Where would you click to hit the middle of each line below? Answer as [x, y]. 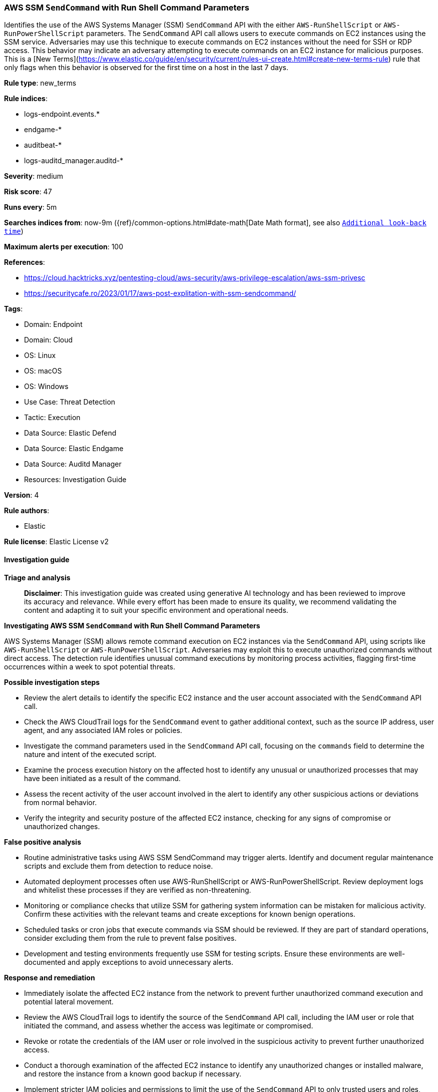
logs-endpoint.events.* [62, 114]
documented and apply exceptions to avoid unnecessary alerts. [129, 962]
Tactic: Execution [52, 418]
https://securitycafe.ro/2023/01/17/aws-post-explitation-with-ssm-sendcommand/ [160, 293]
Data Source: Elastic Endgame [74, 449]
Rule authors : [27, 511]
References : [25, 262]
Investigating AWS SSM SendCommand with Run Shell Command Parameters [132, 625]
